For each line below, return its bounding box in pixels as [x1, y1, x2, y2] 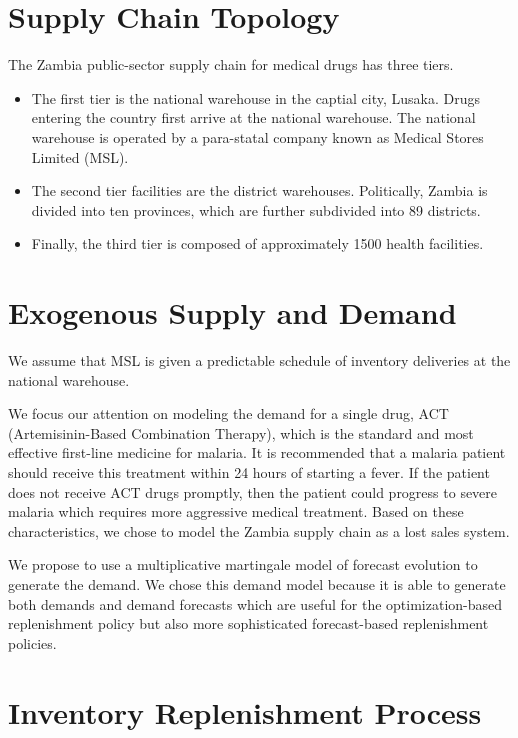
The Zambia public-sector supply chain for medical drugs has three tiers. [8, 54, 454, 75]
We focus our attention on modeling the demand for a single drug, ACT [8, 403, 449, 424]
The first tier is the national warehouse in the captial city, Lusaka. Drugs [31, 87, 480, 108]
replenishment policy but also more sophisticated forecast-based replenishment [8, 613, 489, 634]
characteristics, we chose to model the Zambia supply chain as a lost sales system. [8, 520, 510, 541]
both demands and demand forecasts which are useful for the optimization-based [8, 593, 503, 614]
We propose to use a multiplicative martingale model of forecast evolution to [8, 554, 478, 575]
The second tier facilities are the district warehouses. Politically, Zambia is [31, 180, 488, 201]
